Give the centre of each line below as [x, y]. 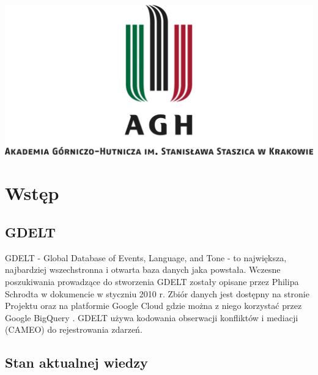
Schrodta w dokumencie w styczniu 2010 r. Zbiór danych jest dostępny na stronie [157, 293]
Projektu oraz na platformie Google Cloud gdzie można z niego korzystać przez [153, 306]
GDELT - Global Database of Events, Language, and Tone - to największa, [146, 257]
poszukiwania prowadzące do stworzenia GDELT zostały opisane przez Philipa [152, 281]
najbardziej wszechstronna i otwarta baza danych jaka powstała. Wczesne [143, 269]
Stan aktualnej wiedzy [76, 362]
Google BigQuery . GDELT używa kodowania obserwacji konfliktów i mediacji [152, 317]
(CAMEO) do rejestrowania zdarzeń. [74, 329]
